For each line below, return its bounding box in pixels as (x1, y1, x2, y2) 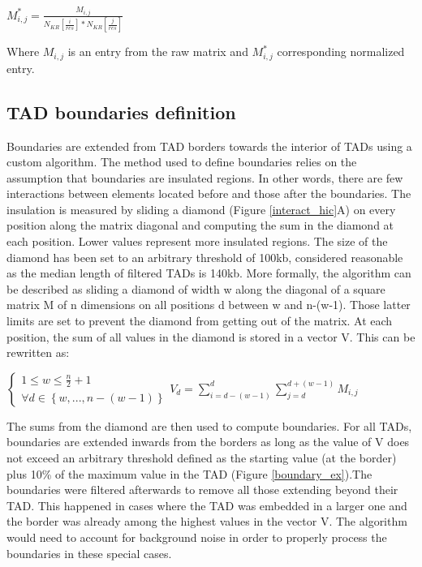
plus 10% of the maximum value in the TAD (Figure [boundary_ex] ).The (6, 465, 372, 482)
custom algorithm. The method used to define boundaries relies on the (6, 153, 357, 170)
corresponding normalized (277, 43, 405, 60)
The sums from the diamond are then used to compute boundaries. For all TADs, (6, 417, 412, 434)
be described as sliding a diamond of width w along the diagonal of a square (6, 280, 385, 297)
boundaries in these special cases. (6, 544, 172, 561)
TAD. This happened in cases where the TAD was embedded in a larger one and (6, 496, 407, 513)
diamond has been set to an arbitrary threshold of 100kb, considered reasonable (6, 248, 403, 265)
